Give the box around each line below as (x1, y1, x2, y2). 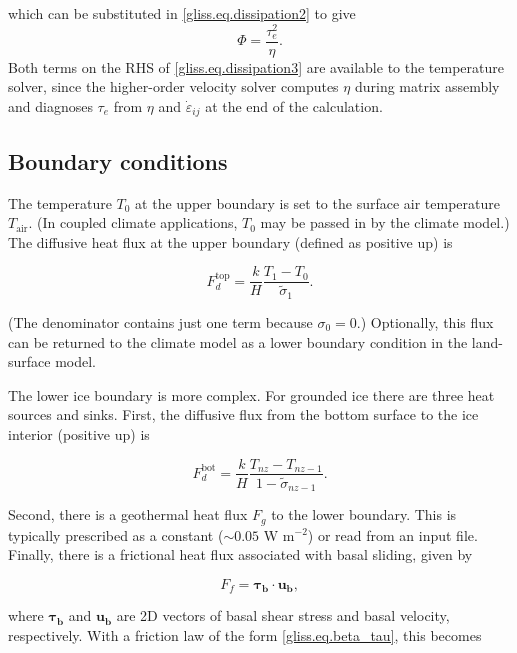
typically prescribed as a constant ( (8, 524, 224, 545)
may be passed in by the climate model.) (260, 212, 510, 233)
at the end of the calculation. (205, 95, 383, 116)
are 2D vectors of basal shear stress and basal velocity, (116, 605, 450, 626)
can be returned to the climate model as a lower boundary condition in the (8, 331, 468, 352)
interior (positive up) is (8, 423, 150, 444)
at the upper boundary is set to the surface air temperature (135, 192, 500, 213)
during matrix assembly (354, 76, 500, 97)
